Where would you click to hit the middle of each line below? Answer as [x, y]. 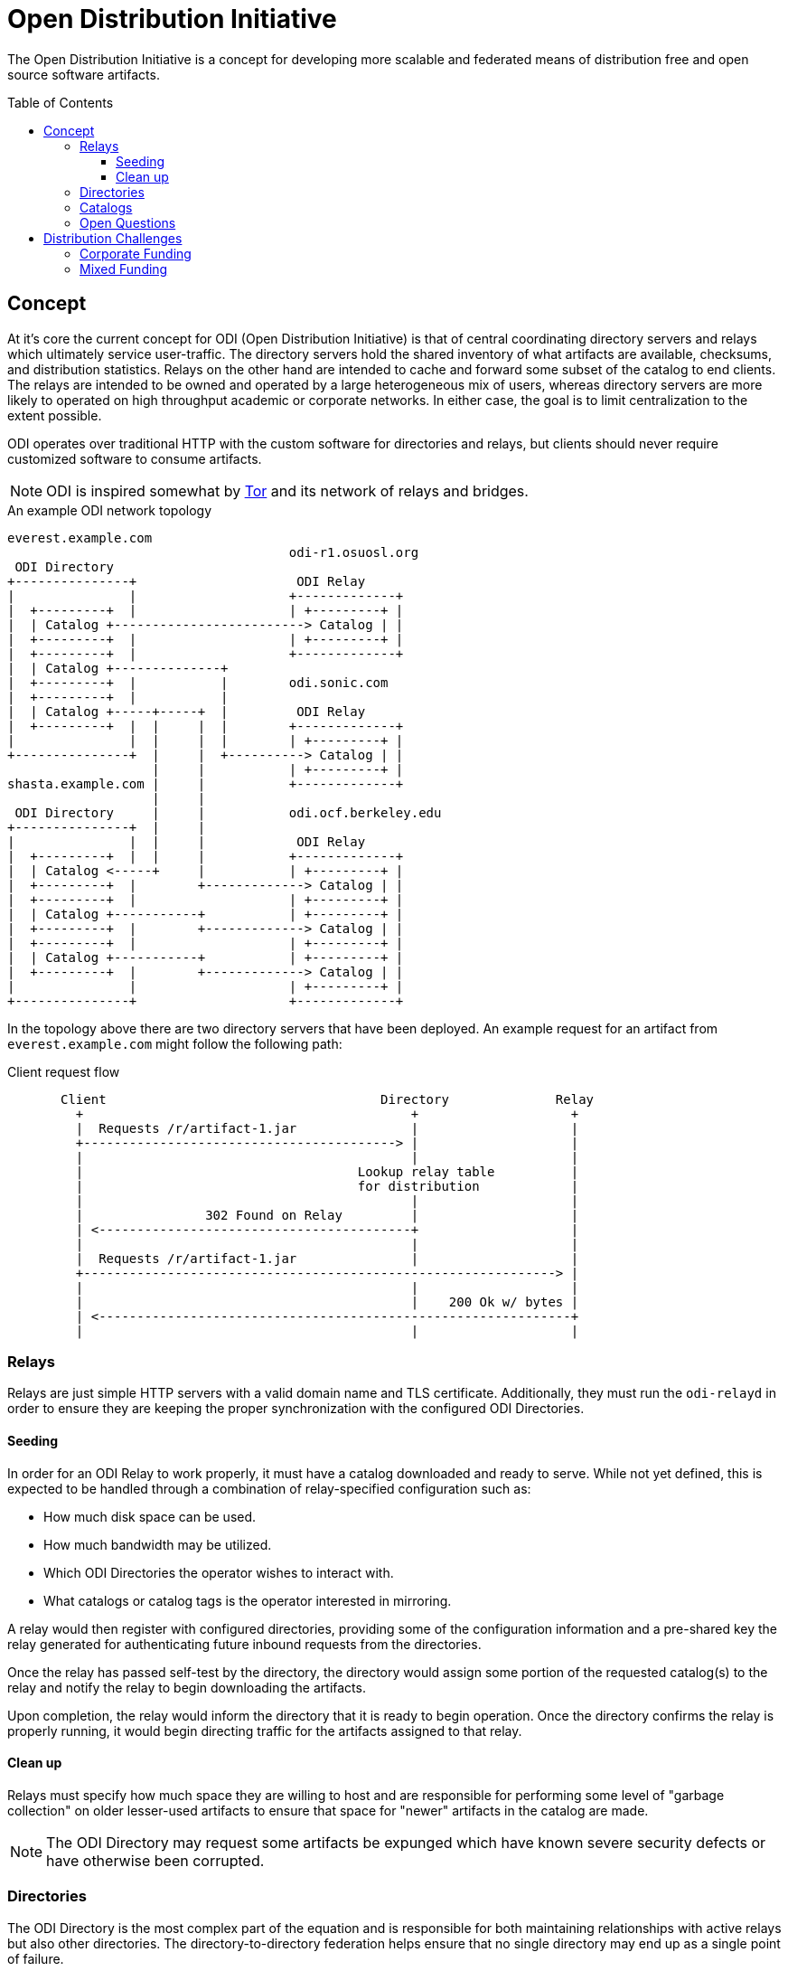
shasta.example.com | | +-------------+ [206, 783]
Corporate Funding [136, 253]
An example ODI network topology [110, 510]
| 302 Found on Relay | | [327, 1215]
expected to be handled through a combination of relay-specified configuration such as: [269, 1488]
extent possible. [55, 415]
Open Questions [128, 222]
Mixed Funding [124, 269]
